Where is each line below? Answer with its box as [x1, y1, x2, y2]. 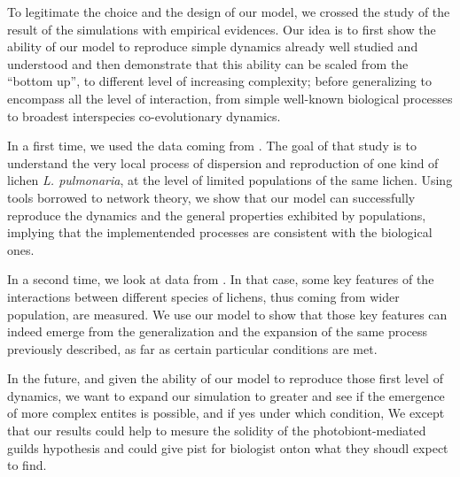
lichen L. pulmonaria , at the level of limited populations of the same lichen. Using [7, 171, 453, 189]
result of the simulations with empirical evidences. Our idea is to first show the [7, 19, 436, 38]
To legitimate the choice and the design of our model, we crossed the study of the [7, 3, 450, 20]
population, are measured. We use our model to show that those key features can [7, 304, 448, 323]
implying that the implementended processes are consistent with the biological [7, 223, 433, 242]
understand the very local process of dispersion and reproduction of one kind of [7, 153, 439, 172]
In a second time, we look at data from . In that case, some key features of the [7, 270, 434, 289]
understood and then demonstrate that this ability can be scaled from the [7, 54, 409, 73]
